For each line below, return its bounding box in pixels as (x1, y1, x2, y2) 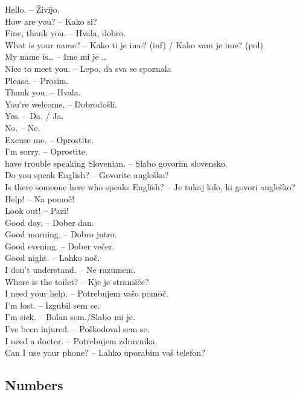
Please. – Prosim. (5, 74, 69, 86)
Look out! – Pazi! (5, 204, 69, 217)
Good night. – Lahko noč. (5, 251, 100, 264)
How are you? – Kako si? (5, 14, 97, 27)
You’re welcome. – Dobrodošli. (5, 97, 117, 110)
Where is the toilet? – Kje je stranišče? (5, 275, 149, 287)
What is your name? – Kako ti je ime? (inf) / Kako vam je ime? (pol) (5, 38, 263, 51)
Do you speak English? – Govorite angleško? (5, 169, 169, 181)
